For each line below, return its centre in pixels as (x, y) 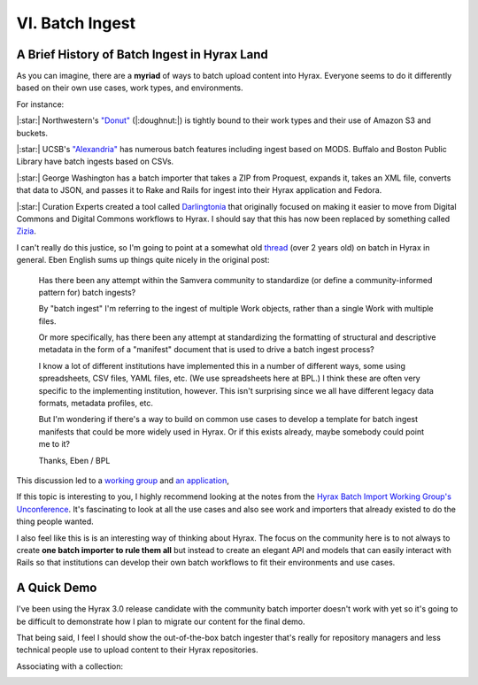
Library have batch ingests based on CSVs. (95, 162)
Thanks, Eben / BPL (74, 460)
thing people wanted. (55, 521)
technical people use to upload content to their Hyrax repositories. (137, 650)
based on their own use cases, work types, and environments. (130, 88)
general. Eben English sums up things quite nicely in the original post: (143, 260)
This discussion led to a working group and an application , (123, 481)
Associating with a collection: (70, 666)
